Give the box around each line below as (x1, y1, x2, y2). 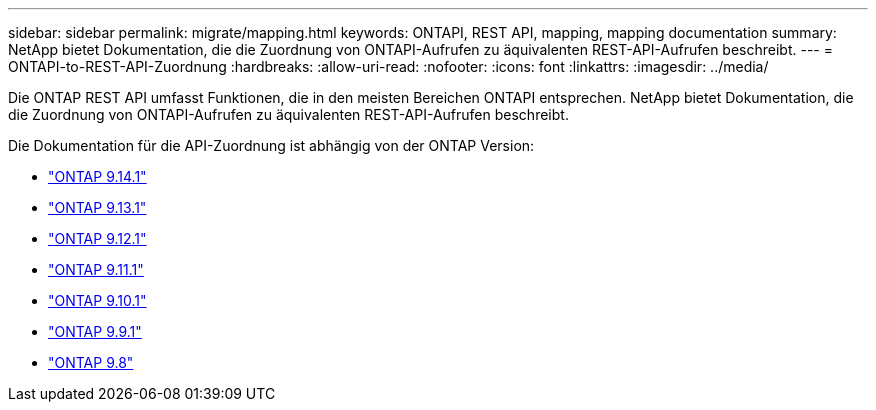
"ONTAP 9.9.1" (48, 323, 142, 340)
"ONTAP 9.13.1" (48, 199, 147, 216)
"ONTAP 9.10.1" (48, 292, 147, 309)
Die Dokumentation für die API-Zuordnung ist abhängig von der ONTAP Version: (8, 137, 535, 154)
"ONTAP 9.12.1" (48, 230, 147, 247)
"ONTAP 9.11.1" (48, 261, 144, 278)
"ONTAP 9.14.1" (48, 168, 147, 185)
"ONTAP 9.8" (48, 354, 134, 371)
